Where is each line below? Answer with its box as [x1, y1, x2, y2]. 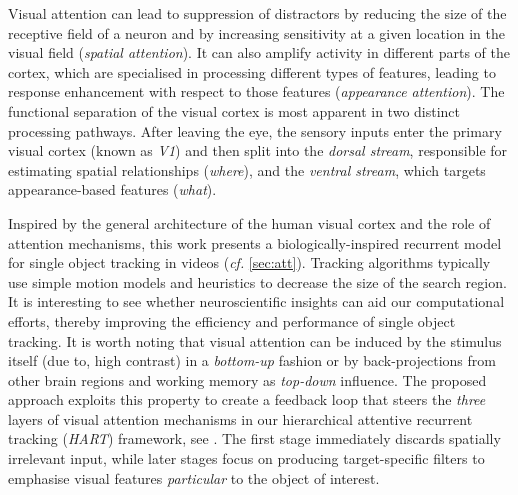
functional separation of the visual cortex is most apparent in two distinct [8, 100, 461, 121]
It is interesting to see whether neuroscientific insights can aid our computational [8, 291, 505, 312]
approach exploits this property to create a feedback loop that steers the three [8, 389, 486, 410]
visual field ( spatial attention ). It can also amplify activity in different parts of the [8, 42, 510, 63]
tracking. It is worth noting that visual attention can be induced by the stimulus [8, 330, 502, 351]
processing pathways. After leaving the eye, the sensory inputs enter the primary [8, 120, 502, 141]
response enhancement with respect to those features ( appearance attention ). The [8, 81, 505, 102]
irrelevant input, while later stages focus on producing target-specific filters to [8, 448, 485, 469]
